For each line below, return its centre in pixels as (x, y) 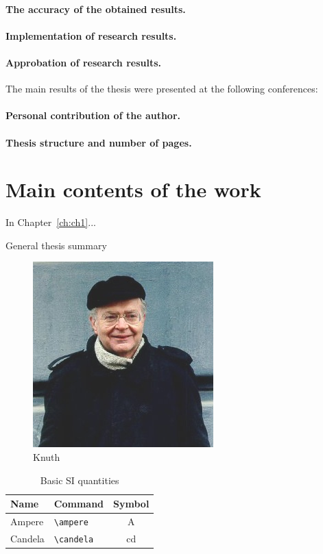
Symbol (131, 504)
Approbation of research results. (84, 62)
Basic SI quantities (80, 480)
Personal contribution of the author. (93, 115)
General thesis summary (56, 245)
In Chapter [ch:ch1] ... (51, 222)
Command (79, 504)
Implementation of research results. (91, 35)
